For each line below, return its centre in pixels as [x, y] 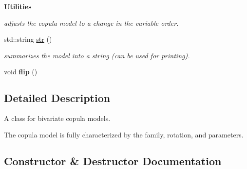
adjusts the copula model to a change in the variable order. [91, 23]
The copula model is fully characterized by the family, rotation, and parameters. [124, 134]
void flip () [21, 72]
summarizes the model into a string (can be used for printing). [97, 55]
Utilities [18, 6]
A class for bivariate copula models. [57, 118]
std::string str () [28, 39]
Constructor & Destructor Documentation [113, 161]
